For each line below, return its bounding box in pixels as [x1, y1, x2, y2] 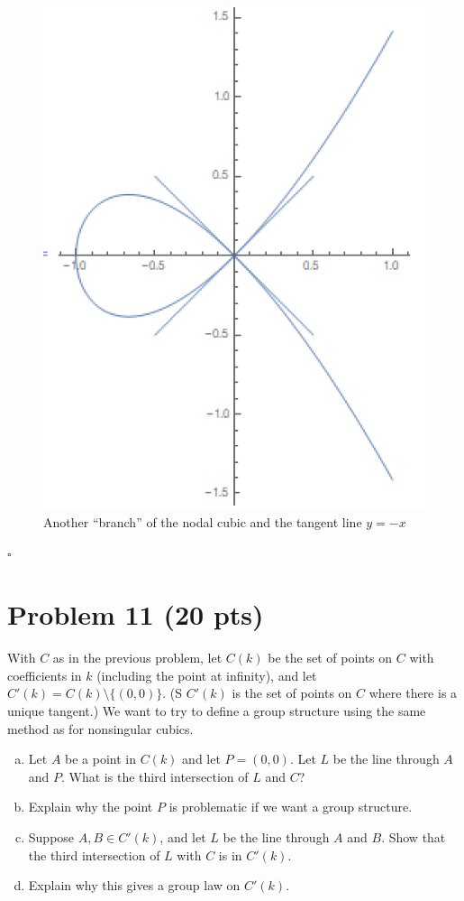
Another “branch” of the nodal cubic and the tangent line [43, 512, 362, 531]
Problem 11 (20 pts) [7, 596, 264, 633]
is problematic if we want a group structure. [168, 797, 413, 816]
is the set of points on [232, 683, 352, 702]
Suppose [28, 828, 75, 847]
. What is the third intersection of [61, 766, 249, 785]
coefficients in [7, 665, 82, 684]
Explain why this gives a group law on [28, 876, 241, 895]
